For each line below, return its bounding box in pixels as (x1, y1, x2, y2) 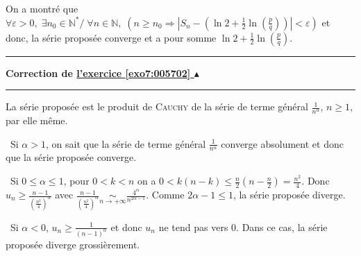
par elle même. (6, 113, 68, 128)
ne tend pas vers (158, 219, 228, 234)
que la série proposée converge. (6, 150, 137, 164)
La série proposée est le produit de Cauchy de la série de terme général (6, 99, 308, 114)
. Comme (146, 187, 185, 202)
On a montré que (6, 1, 78, 15)
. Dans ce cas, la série (236, 219, 328, 234)
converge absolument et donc (221, 136, 344, 151)
